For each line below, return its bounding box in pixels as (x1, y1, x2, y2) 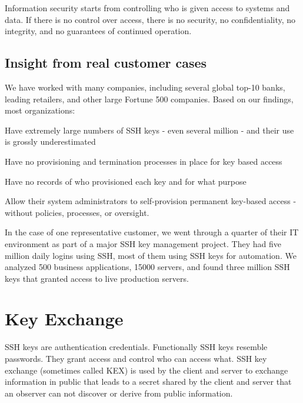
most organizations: (5, 104, 75, 116)
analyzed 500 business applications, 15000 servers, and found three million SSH (5, 261, 290, 273)
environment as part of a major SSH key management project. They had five (5, 237, 282, 249)
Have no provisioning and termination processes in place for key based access (5, 155, 282, 167)
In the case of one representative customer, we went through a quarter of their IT (5, 226, 299, 238)
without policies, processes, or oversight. (5, 206, 149, 218)
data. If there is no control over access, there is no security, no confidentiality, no (5, 13, 296, 25)
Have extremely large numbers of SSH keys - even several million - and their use (5, 124, 294, 136)
